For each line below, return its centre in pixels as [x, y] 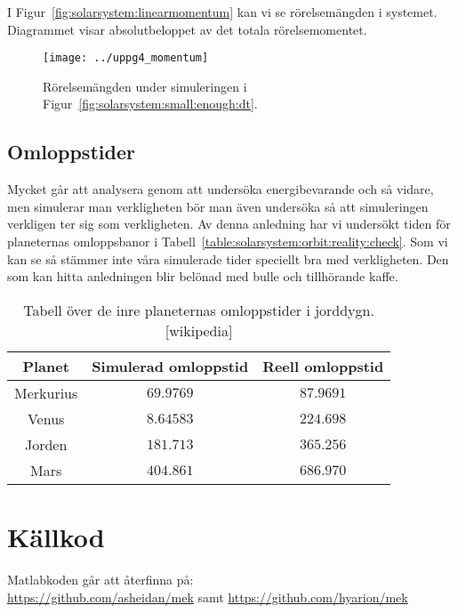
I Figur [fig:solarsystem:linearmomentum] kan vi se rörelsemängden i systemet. [222, 12]
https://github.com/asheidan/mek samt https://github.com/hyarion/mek [208, 597]
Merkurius [46, 392]
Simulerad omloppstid [170, 366]
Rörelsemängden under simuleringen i [145, 86]
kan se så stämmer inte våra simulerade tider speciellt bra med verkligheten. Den [228, 258]
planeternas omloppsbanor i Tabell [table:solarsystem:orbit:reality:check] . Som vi [228, 242]
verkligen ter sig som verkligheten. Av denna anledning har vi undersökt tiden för [229, 224]
